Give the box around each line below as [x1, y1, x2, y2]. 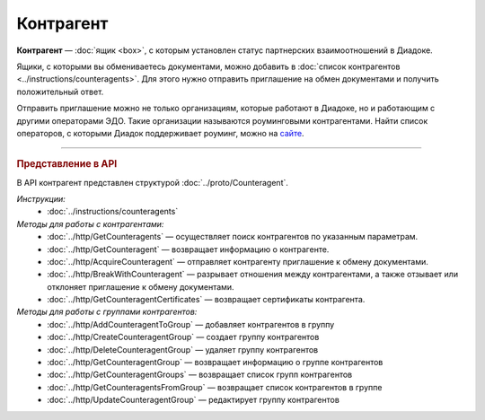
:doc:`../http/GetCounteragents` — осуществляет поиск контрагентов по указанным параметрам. [47, 232, 419, 242]
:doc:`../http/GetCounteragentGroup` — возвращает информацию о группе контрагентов [47, 357, 384, 368]
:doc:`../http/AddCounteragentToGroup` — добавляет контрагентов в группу [47, 319, 335, 329]
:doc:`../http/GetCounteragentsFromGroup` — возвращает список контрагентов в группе [47, 381, 383, 392]
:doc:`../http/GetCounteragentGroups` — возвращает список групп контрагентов [47, 369, 353, 381]
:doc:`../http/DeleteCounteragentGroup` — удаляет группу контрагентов [47, 344, 319, 354]
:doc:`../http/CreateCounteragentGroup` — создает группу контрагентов [47, 332, 320, 343]
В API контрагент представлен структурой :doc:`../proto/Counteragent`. [16, 177, 289, 188]
